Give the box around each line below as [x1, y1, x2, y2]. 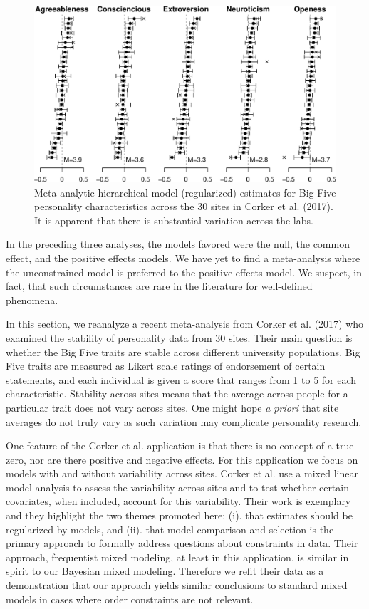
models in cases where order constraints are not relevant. [6, 591, 254, 606]
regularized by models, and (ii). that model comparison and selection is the [6, 521, 334, 536]
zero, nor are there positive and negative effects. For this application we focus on [6, 452, 358, 467]
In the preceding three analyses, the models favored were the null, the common [6, 236, 350, 251]
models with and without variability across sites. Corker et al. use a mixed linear [6, 466, 358, 481]
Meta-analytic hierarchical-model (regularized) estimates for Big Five [34, 184, 336, 199]
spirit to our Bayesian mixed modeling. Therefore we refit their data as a [6, 563, 324, 578]
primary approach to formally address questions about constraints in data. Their [6, 536, 358, 551]
